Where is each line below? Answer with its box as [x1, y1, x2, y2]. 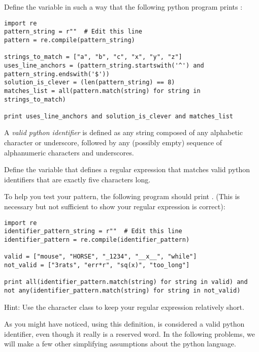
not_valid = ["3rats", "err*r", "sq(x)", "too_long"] [4, 261, 190, 269]
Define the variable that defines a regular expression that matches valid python [4, 164, 250, 175]
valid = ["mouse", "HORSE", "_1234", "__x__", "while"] [4, 253, 197, 261]
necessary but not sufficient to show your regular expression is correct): [4, 201, 225, 212]
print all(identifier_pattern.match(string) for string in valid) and [4, 278, 248, 286]
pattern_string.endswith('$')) [4, 70, 110, 78]
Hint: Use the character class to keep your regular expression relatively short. [4, 301, 244, 312]
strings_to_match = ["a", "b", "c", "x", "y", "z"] [4, 53, 182, 61]
